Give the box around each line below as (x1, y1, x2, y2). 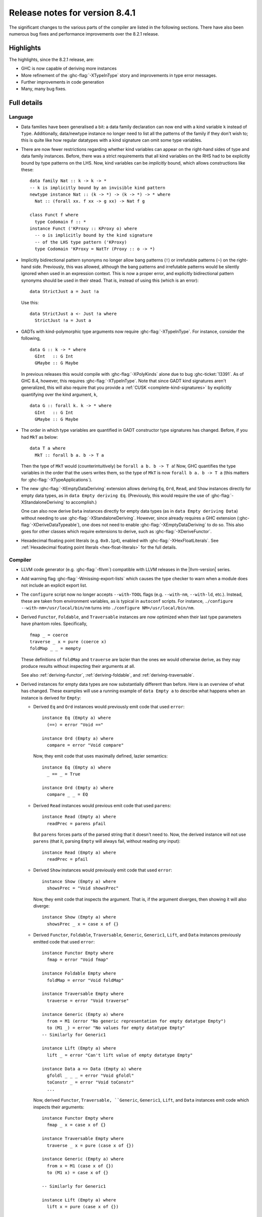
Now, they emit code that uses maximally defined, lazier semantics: (33, 753, 168, 759)
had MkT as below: (21, 434, 58, 440)
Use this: (21, 299, 39, 305)
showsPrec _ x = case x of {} (47, 921, 119, 927)
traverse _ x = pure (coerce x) (30, 639, 107, 645)
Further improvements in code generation (21, 79, 104, 85)
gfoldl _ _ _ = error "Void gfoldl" (47, 1073, 134, 1078)
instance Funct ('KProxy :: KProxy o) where (30, 226, 138, 231)
